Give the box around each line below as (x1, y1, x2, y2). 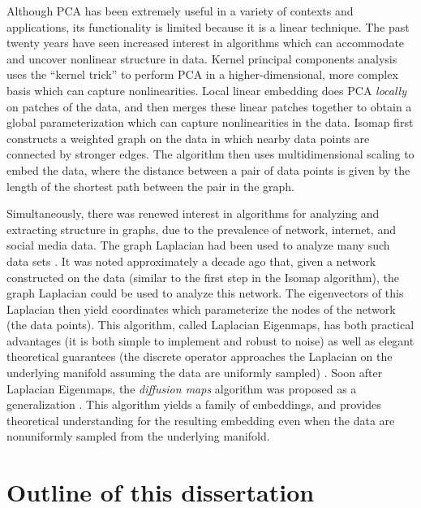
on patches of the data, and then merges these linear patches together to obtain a (6, 98, 412, 115)
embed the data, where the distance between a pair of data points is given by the (6, 161, 410, 178)
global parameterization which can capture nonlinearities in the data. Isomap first (6, 114, 414, 131)
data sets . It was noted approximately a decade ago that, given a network (6, 252, 376, 269)
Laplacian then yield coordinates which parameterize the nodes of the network (6, 300, 396, 317)
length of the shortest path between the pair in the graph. (6, 177, 294, 194)
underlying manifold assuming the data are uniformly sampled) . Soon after (6, 364, 383, 381)
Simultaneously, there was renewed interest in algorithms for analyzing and (6, 205, 380, 222)
